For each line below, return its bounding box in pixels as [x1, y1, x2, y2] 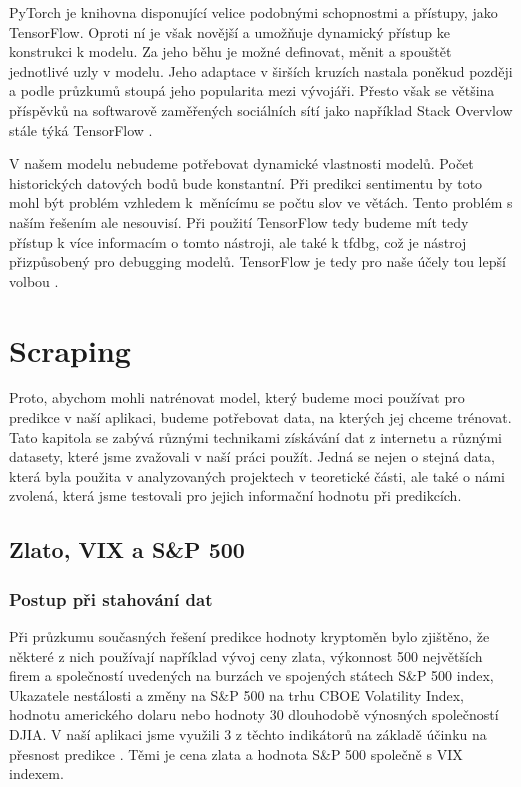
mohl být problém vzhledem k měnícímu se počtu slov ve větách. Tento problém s [9, 192, 513, 213]
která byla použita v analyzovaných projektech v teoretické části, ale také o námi [9, 465, 505, 486]
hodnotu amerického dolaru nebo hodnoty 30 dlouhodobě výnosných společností [9, 704, 499, 725]
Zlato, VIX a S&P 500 [9, 534, 245, 565]
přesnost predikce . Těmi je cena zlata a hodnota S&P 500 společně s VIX [9, 743, 463, 764]
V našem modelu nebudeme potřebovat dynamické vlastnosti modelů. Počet [9, 153, 474, 174]
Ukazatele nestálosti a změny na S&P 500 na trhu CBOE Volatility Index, [9, 684, 464, 705]
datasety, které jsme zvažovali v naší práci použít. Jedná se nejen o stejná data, [9, 446, 495, 467]
